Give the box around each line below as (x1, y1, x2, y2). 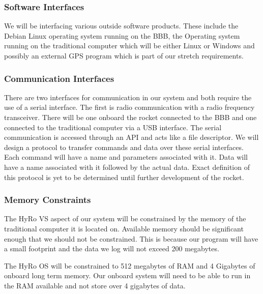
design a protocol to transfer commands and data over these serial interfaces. (4, 141, 244, 152)
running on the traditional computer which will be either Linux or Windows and (4, 40, 255, 51)
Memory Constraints (4, 193, 91, 206)
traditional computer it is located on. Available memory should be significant (4, 223, 244, 233)
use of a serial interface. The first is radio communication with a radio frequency (4, 102, 255, 112)
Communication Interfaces (4, 72, 114, 84)
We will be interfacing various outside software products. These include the (4, 20, 239, 31)
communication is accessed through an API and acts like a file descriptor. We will (4, 132, 259, 142)
